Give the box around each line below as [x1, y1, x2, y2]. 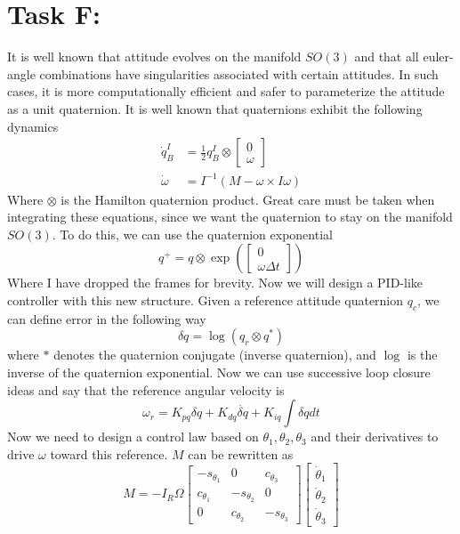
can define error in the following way [7, 309, 206, 328]
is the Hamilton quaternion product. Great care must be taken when [61, 190, 435, 208]
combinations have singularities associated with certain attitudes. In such [39, 64, 439, 83]
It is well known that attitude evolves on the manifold [7, 47, 302, 66]
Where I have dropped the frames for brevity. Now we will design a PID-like [7, 273, 423, 292]
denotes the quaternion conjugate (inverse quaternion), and [53, 345, 376, 364]
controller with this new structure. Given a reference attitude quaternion [7, 291, 404, 310]
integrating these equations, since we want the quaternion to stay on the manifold [7, 207, 453, 226]
